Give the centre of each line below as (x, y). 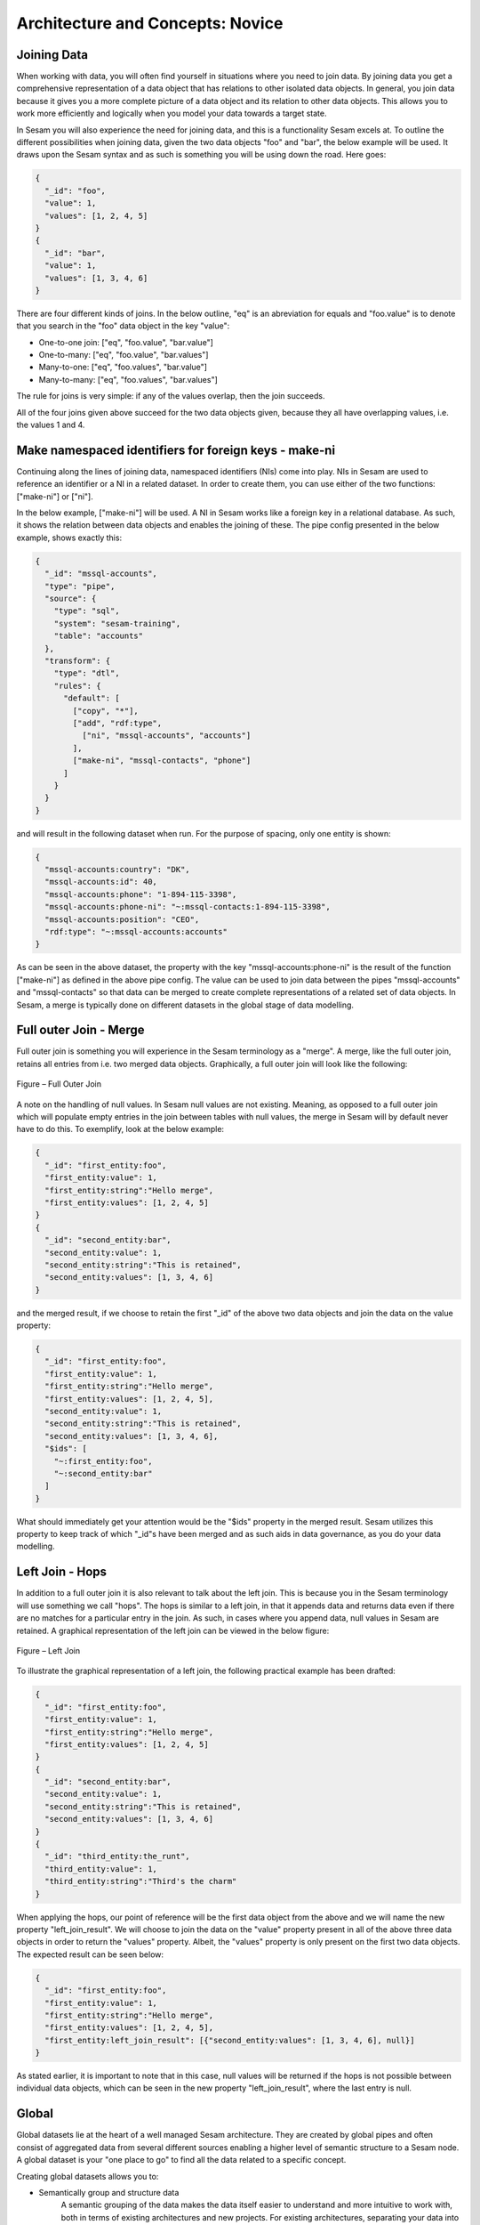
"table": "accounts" (99, 636)
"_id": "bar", (76, 253)
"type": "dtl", (87, 673)
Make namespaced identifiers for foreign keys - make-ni (176, 450)
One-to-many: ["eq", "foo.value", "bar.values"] (124, 355)
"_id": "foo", (76, 190)
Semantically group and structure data (109, 2192)
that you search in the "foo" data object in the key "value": (123, 326)
